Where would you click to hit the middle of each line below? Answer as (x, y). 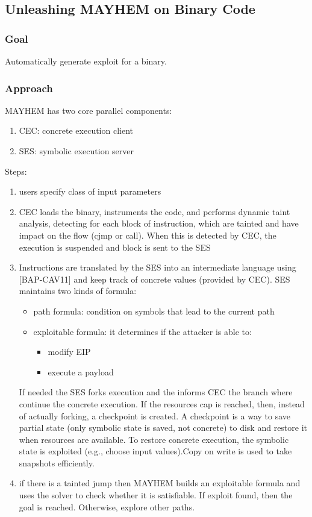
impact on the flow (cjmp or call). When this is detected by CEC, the (148, 235)
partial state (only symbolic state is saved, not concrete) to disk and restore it (163, 428)
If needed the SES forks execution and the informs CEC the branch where (156, 392)
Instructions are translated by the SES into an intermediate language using (158, 267)
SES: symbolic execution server (76, 151)
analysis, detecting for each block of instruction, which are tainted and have (159, 223)
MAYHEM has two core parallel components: (89, 110)
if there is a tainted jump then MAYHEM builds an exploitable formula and (160, 483)
